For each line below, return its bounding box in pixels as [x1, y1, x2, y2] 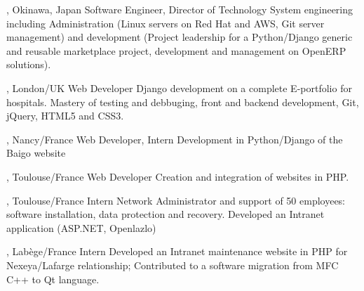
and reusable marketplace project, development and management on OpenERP [6, 43, 346, 58]
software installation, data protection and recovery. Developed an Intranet [6, 207, 325, 221]
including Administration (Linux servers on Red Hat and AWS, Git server [6, 15, 325, 30]
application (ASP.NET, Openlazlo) [6, 220, 156, 235]
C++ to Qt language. [6, 271, 100, 286]
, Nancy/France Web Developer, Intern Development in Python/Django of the [6, 131, 343, 146]
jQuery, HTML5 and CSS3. [6, 108, 124, 123]
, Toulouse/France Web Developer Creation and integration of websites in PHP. [6, 169, 349, 183]
